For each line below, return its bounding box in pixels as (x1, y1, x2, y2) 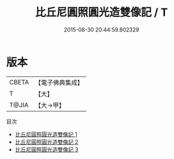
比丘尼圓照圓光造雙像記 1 (14, 130, 77, 138)
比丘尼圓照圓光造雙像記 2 (14, 138, 79, 146)
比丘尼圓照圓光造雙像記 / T (35, 5, 168, 19)
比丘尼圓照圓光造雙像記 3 (14, 146, 79, 153)
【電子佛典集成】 (34, 78, 83, 87)
